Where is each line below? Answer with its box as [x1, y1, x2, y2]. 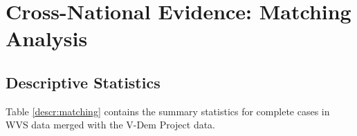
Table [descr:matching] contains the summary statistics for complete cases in [6, 104, 330, 118]
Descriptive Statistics [6, 71, 161, 93]
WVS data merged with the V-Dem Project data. [6, 117, 216, 132]
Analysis [6, 24, 88, 52]
